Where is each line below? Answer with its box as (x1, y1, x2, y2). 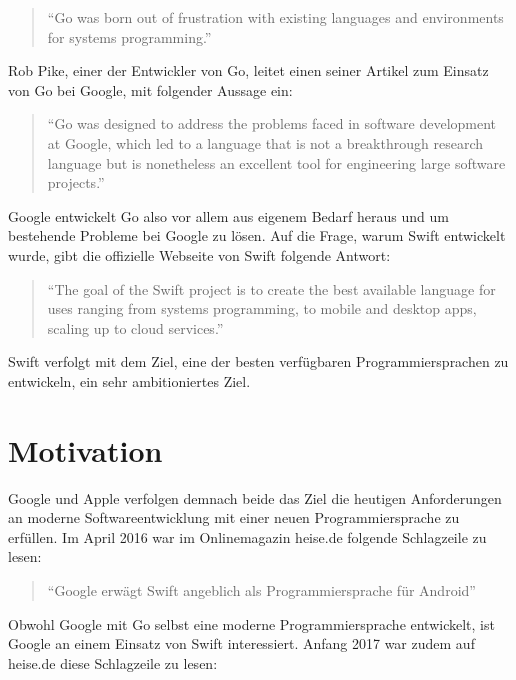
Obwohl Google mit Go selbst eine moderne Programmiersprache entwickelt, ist (8, 613, 495, 634)
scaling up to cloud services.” (47, 317, 224, 338)
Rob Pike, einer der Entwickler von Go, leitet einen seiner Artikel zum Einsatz (8, 60, 489, 81)
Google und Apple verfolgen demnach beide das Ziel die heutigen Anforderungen (8, 487, 502, 508)
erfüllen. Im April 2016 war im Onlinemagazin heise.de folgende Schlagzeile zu (8, 526, 487, 547)
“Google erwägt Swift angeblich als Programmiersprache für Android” (47, 580, 476, 600)
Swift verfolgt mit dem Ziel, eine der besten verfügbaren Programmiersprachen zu (8, 351, 509, 372)
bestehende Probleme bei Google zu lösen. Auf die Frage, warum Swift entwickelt (8, 225, 506, 246)
